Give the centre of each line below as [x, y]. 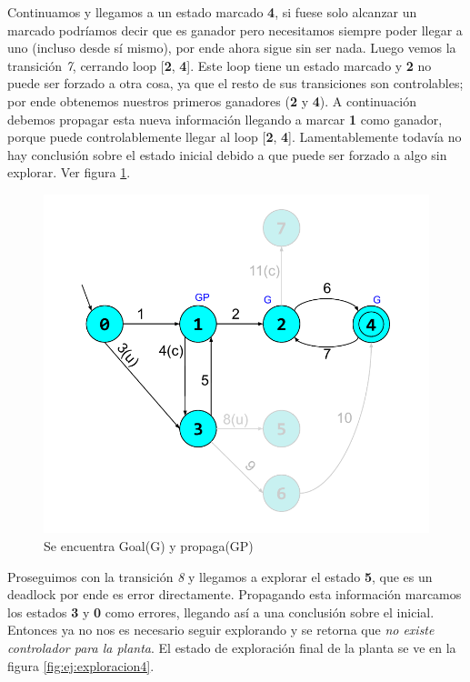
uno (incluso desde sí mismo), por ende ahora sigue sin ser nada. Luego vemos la [232, 48]
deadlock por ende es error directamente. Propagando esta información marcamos [235, 594]
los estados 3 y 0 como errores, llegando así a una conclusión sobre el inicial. [221, 612]
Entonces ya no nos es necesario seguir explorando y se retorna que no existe [221, 630]
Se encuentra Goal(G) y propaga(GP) [149, 546]
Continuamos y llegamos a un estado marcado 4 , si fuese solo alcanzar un [212, 12]
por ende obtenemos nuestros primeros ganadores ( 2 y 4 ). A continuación [212, 100]
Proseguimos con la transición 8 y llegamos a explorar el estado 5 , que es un [220, 576]
